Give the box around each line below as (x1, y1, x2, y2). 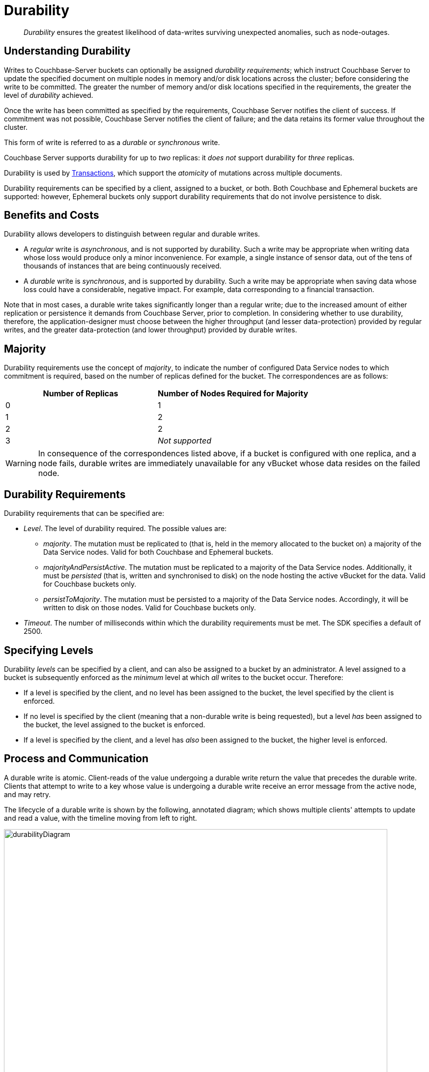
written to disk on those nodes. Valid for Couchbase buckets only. (43, 603, 256, 612)
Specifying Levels (4, 644, 93, 656)
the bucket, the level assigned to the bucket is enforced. (24, 720, 205, 729)
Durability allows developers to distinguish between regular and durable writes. (4, 230, 260, 238)
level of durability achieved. (4, 90, 93, 99)
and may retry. (4, 790, 51, 799)
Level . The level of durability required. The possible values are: (24, 524, 227, 533)
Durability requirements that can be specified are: (4, 509, 164, 518)
